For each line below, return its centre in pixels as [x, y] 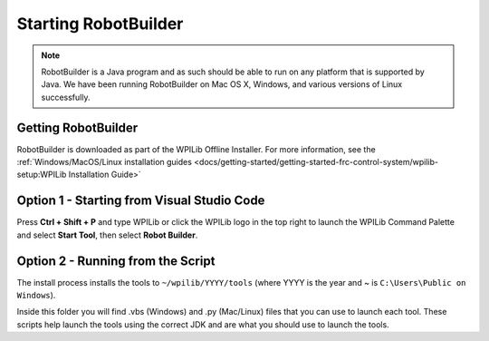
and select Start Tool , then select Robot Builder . [107, 235]
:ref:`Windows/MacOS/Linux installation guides [104, 162]
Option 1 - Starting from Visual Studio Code [141, 201]
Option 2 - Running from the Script [116, 261]
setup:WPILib [42, 175]
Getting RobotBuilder [77, 127]
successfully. [66, 97]
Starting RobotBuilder [100, 24]
